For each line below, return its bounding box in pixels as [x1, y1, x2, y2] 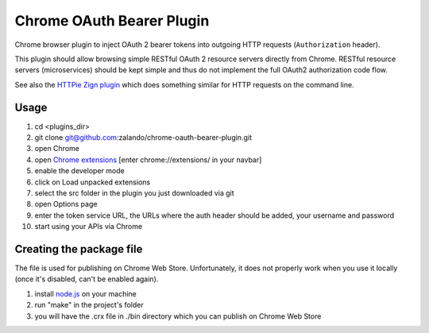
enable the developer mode [34, 166, 125, 176]
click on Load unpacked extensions [34, 177, 151, 187]
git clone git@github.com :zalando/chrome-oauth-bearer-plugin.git [34, 133, 252, 142]
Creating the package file [14, 242, 143, 256]
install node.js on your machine [34, 288, 137, 298]
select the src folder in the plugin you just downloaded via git [34, 188, 234, 198]
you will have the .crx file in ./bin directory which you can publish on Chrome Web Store [34, 311, 322, 321]
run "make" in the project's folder [34, 300, 144, 310]
